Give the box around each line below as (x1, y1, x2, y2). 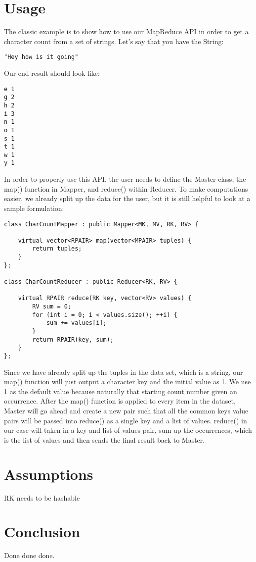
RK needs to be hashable (4, 492, 80, 503)
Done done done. (4, 550, 55, 561)
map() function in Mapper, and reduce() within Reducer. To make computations (4, 183, 248, 194)
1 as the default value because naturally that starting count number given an (4, 386, 237, 396)
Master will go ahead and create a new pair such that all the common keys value (4, 406, 249, 416)
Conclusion (4, 521, 81, 542)
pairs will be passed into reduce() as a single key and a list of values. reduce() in (4, 415, 247, 425)
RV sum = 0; (32, 303, 72, 310)
